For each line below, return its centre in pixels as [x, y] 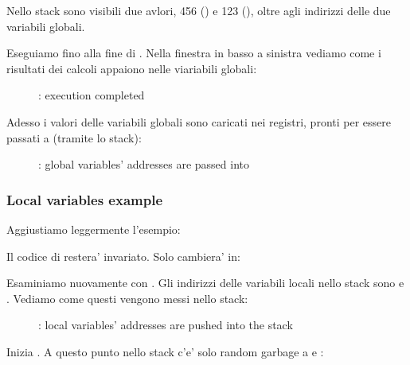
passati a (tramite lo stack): [74, 137]
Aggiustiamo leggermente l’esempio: [94, 229]
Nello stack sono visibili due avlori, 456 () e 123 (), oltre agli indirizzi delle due [199, 10]
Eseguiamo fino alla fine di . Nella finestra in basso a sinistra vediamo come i [194, 53]
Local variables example [85, 199]
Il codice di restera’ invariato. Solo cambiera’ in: [123, 256]
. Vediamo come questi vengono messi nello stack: [127, 298]
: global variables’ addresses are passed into [144, 164]
